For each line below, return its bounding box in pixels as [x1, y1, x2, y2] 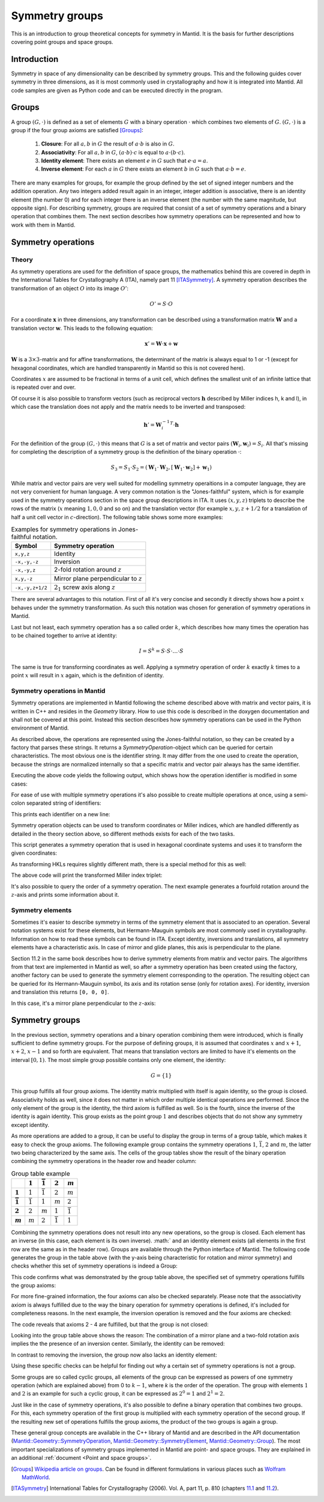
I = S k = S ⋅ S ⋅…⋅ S [139, 647, 184, 655]
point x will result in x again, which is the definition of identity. [11, 672, 164, 679]
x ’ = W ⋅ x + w [144, 340, 178, 347]
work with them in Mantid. [11, 221, 76, 228]
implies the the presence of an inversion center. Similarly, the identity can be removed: [11, 1340, 225, 1348]
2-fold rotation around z [54, 566, 122, 574]
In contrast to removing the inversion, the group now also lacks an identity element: [11, 1351, 217, 1358]
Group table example [11, 1169, 70, 1177]
